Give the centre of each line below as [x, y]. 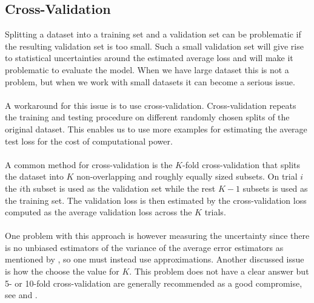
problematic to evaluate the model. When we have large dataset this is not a [147, 69]
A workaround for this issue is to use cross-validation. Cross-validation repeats [151, 105]
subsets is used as [275, 188]
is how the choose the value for [62, 271]
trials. [215, 212]
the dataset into [34, 176]
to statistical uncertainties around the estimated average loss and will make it [149, 58]
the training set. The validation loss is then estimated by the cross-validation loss [156, 200]
